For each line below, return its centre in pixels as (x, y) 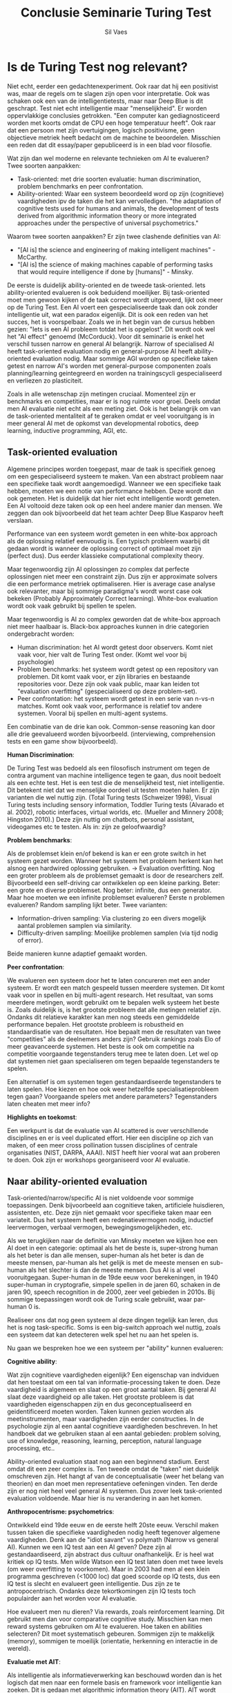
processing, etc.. (31, 1449)
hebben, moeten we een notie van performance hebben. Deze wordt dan (111, 491)
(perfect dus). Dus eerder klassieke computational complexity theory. (106, 555)
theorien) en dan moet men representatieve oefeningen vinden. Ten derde (113, 1484)
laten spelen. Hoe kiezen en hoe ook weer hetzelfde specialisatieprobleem (113, 1089)
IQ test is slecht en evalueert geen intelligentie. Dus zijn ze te (94, 1584)
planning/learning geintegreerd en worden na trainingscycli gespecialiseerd (115, 373)
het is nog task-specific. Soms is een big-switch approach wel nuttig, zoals (114, 1328)
